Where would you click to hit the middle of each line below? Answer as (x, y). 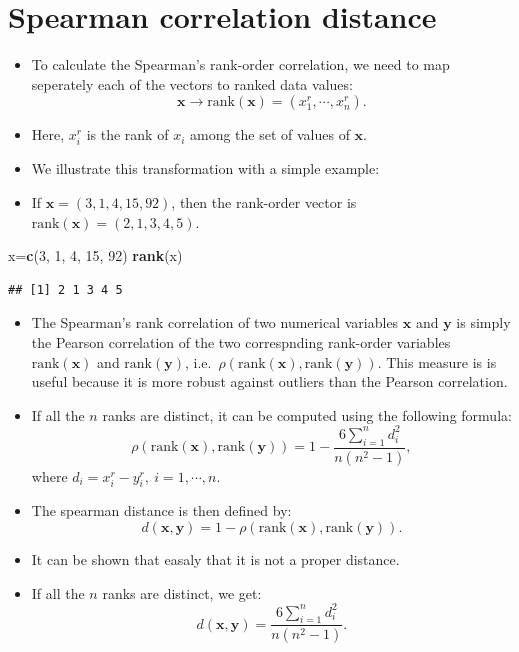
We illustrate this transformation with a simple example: (205, 168)
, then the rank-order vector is (264, 202)
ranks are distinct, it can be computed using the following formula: (307, 414)
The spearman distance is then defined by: (161, 510)
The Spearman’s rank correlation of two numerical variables (215, 322)
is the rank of (127, 134)
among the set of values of (269, 134)
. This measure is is (437, 361)
